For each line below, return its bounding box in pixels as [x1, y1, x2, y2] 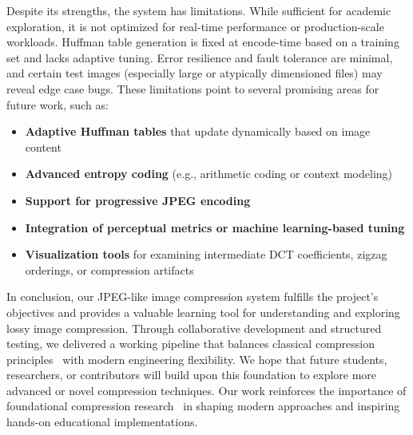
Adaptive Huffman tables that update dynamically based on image [25, 123, 371, 140]
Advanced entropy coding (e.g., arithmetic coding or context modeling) [25, 165, 393, 182]
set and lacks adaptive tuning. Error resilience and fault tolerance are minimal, [6, 49, 393, 65]
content [25, 138, 62, 155]
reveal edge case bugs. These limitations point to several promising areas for [6, 80, 379, 97]
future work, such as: [6, 96, 109, 113]
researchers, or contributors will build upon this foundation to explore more [6, 366, 377, 383]
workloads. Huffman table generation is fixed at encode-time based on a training [6, 34, 399, 50]
